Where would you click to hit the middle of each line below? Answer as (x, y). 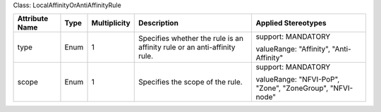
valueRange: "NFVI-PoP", (298, 80)
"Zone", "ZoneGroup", (292, 88)
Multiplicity (111, 23)
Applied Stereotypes (291, 23)
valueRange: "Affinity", (293, 49)
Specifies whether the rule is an (190, 39)
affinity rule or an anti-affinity (187, 47)
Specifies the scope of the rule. (190, 82)
